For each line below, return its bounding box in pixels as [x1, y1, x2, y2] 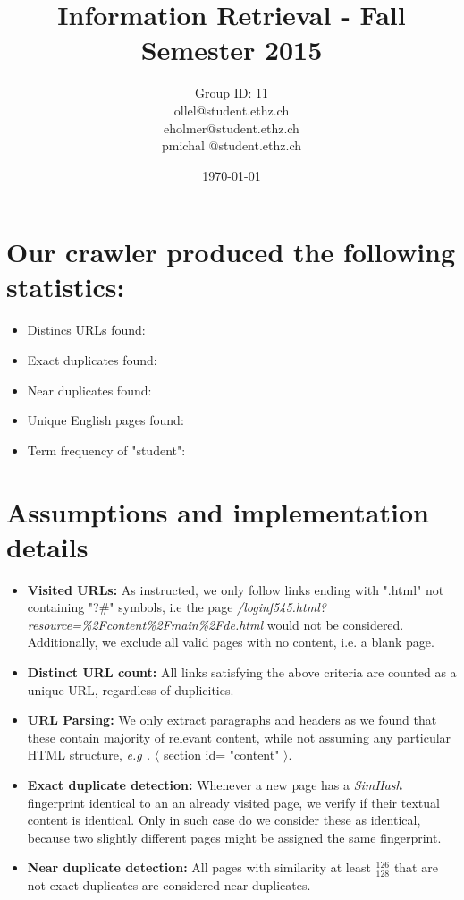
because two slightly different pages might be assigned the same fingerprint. [27, 828, 442, 846]
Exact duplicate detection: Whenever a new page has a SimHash [27, 776, 402, 794]
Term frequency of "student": [27, 440, 186, 459]
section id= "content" [163, 745, 280, 764]
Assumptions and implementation [6, 493, 429, 530]
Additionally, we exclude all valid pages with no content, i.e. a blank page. [27, 633, 434, 651]
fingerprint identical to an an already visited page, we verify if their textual [27, 793, 440, 811]
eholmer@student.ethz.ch [164, 118, 299, 137]
